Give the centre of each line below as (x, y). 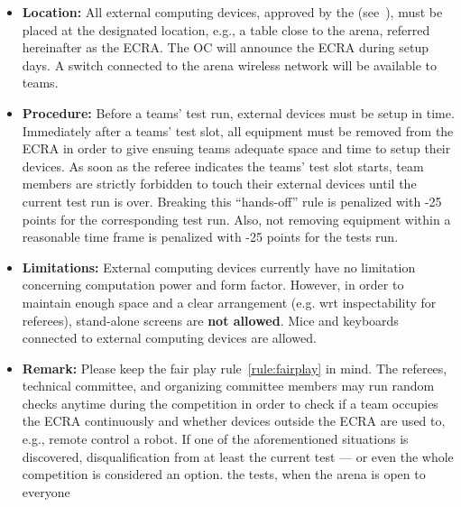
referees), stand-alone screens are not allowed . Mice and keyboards (210, 320)
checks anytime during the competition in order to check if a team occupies (230, 403)
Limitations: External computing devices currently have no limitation (219, 267)
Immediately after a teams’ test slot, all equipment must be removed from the (238, 130)
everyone (46, 491)
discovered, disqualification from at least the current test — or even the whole (238, 456)
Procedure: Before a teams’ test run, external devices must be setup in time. (238, 112)
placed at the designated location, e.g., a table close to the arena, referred (226, 29)
